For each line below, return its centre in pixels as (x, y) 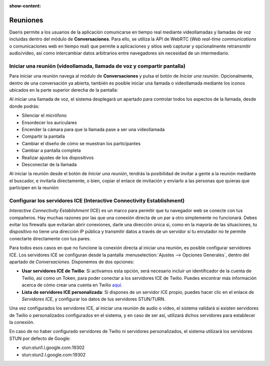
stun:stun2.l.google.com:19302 (54, 354)
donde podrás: (24, 106)
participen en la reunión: (34, 188)
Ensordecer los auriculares (49, 122)
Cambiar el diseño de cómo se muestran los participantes (81, 143)
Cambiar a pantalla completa (51, 151)
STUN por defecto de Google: (40, 338)
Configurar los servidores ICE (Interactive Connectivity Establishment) (97, 200)
